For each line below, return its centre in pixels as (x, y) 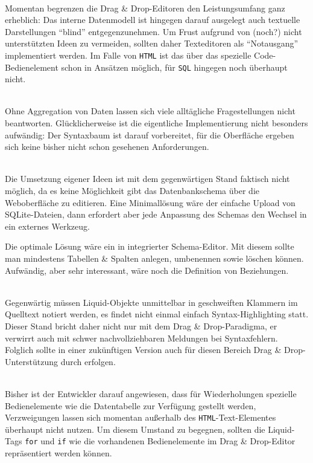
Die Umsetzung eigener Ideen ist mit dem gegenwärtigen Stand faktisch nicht (147, 179)
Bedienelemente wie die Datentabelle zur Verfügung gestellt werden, (131, 405)
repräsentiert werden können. (58, 453)
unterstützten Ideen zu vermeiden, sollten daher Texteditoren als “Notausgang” (152, 43)
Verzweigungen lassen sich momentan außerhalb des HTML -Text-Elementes (141, 417)
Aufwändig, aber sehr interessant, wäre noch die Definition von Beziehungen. (147, 270)
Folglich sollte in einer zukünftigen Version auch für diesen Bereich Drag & (143, 350)
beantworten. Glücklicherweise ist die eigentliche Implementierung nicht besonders (156, 123)
